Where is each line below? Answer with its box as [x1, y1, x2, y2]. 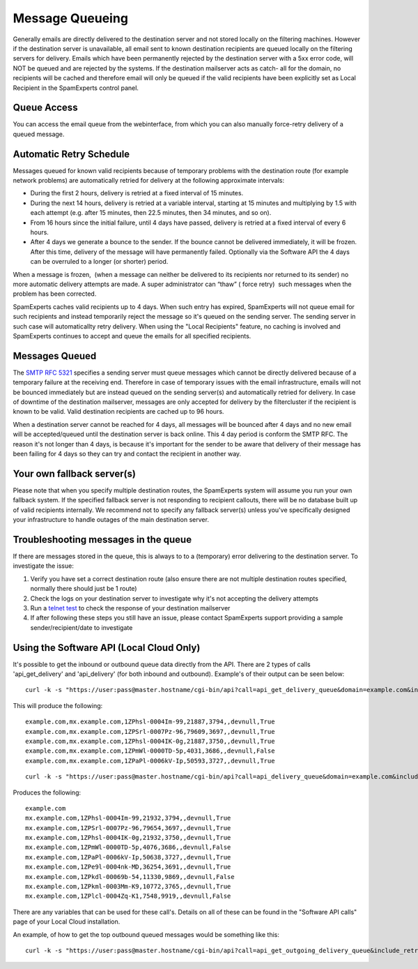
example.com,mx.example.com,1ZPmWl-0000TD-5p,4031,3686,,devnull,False [25, 747, 275, 755]
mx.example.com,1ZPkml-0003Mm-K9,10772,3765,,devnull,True [25, 882, 231, 891]
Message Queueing [13, 10, 129, 26]
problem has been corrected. [13, 290, 97, 298]
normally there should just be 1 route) [30, 585, 137, 593]
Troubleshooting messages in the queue [13, 534, 192, 546]
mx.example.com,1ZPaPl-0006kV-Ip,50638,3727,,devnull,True [25, 853, 231, 861]
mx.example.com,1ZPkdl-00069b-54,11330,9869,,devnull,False [25, 873, 235, 880]
